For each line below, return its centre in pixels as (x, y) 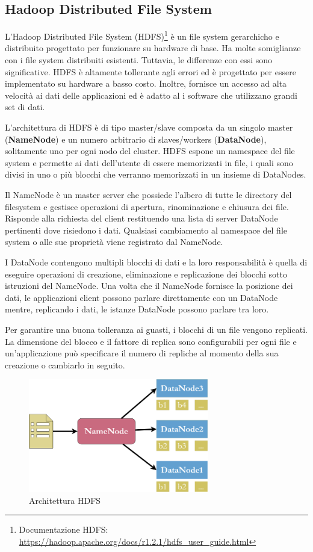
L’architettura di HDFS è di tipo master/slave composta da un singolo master (149, 127)
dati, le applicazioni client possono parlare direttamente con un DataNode (141, 297)
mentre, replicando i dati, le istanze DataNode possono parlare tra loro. (137, 309)
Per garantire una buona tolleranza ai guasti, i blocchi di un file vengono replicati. (156, 329)
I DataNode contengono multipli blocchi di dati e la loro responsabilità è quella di (156, 262)
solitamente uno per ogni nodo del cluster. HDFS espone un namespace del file (150, 151)
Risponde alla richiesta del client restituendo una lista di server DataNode (141, 218)
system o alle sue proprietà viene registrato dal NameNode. (114, 242)
